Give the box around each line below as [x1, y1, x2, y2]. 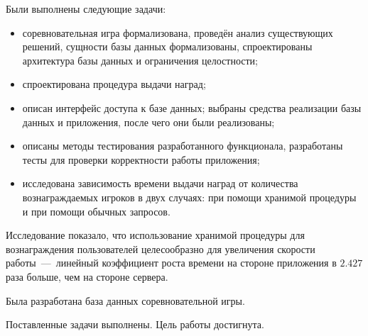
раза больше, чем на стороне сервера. [6, 269, 168, 284]
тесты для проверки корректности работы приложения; [22, 152, 260, 167]
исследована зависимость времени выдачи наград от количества [22, 176, 298, 191]
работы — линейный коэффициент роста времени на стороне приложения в [6, 255, 337, 270]
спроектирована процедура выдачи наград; [22, 77, 206, 91]
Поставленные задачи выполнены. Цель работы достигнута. [6, 317, 264, 332]
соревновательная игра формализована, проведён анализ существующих [22, 25, 333, 40]
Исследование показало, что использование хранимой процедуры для [6, 228, 305, 242]
